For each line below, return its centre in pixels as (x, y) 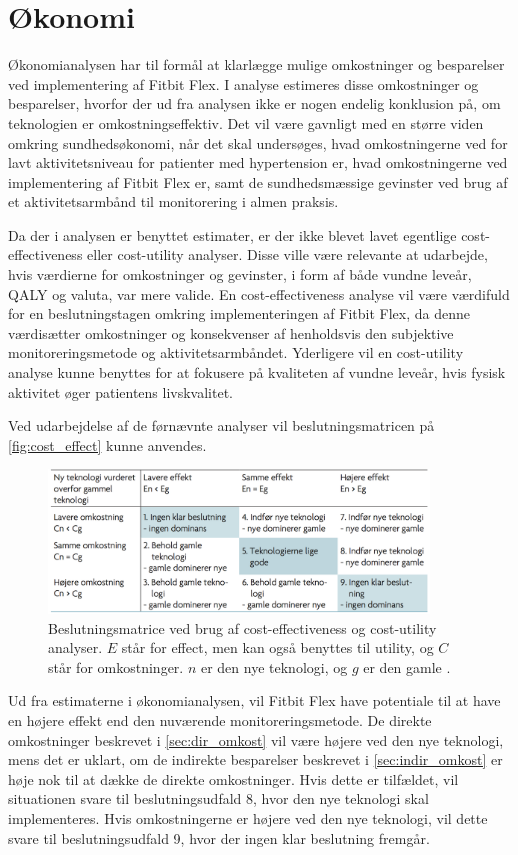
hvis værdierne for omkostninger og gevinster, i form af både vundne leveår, (240, 274)
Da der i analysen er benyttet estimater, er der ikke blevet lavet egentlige (232, 234)
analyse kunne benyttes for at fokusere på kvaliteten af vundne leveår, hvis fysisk (257, 372)
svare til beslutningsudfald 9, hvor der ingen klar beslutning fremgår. (219, 837)
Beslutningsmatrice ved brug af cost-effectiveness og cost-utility (242, 627)
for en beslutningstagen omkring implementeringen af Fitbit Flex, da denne (239, 313)
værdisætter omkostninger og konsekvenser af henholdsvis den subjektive (231, 332)
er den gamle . (407, 666)
